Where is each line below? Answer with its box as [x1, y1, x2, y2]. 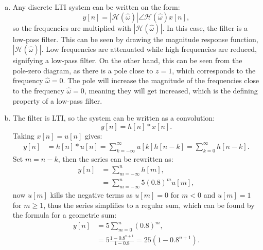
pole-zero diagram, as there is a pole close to [12, 65, 153, 75]
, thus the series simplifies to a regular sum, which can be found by [43, 199, 255, 210]
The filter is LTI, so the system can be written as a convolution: [12, 112, 215, 123]
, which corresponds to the [172, 65, 256, 75]
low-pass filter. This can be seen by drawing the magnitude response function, [12, 33, 258, 44]
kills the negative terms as [50, 189, 133, 200]
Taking [12, 130, 34, 141]
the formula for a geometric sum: [12, 209, 117, 220]
